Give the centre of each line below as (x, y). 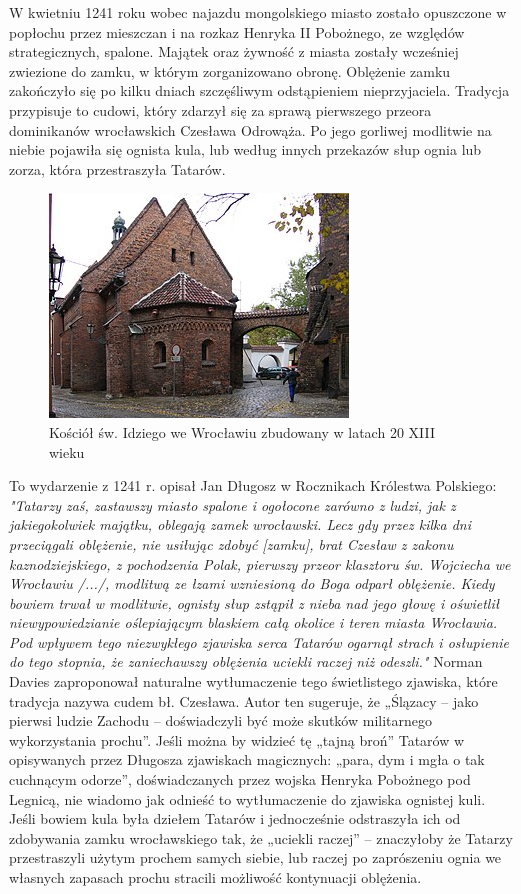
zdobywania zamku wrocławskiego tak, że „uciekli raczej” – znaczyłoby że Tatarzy (261, 837)
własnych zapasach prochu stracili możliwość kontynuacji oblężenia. (215, 877)
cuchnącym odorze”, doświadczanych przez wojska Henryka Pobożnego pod (240, 779)
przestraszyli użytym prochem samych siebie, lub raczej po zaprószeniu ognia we (255, 857)
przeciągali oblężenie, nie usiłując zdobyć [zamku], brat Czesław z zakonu (231, 543)
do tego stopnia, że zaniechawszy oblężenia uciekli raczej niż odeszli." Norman (246, 661)
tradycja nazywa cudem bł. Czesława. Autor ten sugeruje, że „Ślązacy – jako (244, 700)
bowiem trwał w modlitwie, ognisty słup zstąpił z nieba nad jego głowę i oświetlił (254, 602)
